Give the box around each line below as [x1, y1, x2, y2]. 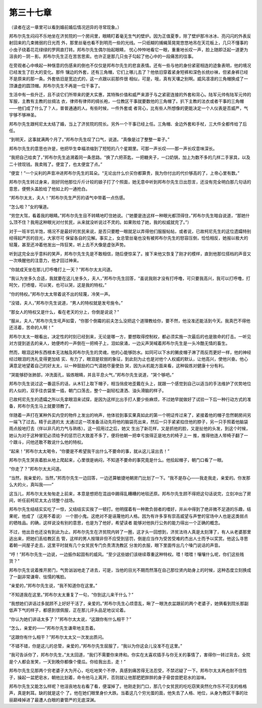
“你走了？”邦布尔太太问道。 [9, 466, 64, 472]
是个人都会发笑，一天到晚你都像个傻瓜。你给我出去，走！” [9, 659, 126, 664]
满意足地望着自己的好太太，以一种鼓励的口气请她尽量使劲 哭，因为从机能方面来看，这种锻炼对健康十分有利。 [9, 363, 227, 369]
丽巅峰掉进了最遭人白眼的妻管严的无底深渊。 [9, 697, 98, 703]
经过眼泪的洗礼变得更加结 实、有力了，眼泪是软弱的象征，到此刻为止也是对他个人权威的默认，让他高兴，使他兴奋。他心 [9, 356, 248, 362]
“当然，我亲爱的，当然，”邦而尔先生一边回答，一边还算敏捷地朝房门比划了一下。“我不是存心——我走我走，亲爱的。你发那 [9, 475, 251, 480]
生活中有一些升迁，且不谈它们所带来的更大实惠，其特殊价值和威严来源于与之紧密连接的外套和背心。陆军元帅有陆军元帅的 [9, 92, 251, 98]
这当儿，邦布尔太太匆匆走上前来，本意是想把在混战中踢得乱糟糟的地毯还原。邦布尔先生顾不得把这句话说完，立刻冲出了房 [9, 491, 251, 496]
